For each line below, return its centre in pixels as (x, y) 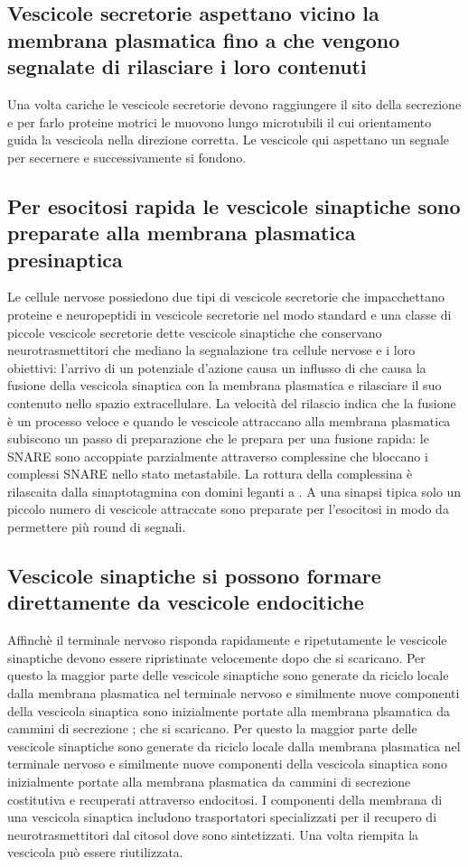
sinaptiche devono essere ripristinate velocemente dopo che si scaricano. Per (216, 657)
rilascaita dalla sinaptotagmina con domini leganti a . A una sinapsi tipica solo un (234, 491)
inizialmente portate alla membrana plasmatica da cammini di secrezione (209, 781)
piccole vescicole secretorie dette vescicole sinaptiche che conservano (195, 332)
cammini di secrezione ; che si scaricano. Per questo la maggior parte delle (212, 728)
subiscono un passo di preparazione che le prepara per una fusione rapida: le (218, 438)
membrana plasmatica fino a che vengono (204, 39)
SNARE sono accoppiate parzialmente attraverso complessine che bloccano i (218, 456)
